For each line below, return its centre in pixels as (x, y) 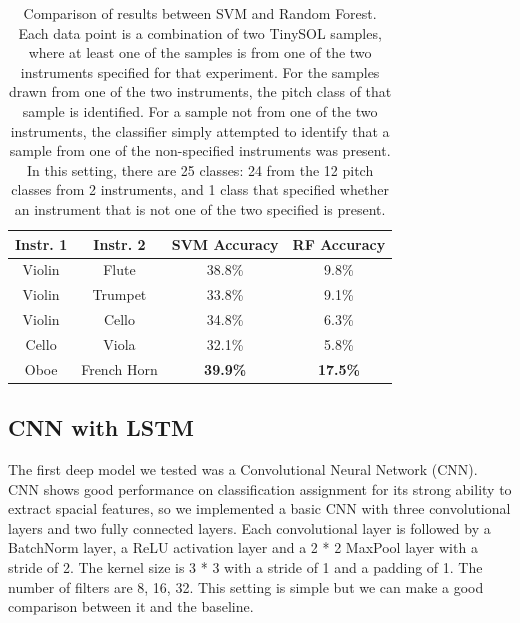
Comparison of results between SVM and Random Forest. (200, 13)
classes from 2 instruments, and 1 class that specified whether (200, 189)
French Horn (119, 368)
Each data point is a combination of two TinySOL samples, (200, 32)
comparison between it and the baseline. (131, 606)
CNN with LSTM (101, 427)
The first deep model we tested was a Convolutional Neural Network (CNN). (243, 469)
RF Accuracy (339, 243)
